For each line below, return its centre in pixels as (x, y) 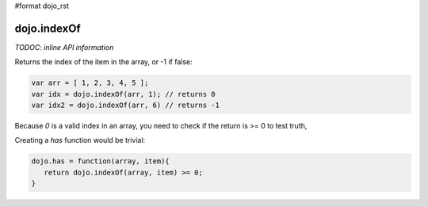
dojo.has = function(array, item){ (100, 161)
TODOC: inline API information (64, 47)
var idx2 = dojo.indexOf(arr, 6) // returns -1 (125, 105)
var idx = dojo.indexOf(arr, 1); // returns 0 (123, 94)
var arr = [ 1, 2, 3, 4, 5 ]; (90, 83)
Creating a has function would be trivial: (80, 140)
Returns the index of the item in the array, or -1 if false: (104, 62)
